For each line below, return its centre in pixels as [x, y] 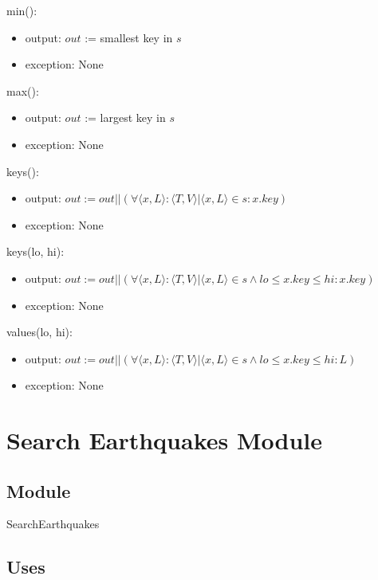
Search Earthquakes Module [164, 440]
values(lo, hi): [39, 332]
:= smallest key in [129, 37]
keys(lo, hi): [35, 251]
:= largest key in [125, 118]
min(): [22, 10]
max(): [23, 90]
